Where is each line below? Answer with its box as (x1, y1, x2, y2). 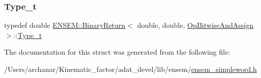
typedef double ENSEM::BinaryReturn (4, 20, 126, 30)
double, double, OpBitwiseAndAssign (137, 20, 254, 30)
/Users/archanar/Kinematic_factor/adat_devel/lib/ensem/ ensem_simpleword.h (4, 64, 257, 74)
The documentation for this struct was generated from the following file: (4, 47, 230, 57)
